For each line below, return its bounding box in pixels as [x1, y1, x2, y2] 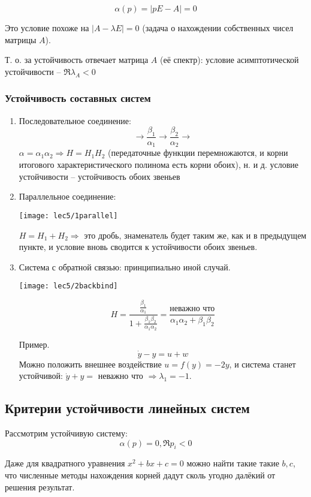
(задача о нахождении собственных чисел [142, 22, 294, 34]
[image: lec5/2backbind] [19, 282, 118, 291]
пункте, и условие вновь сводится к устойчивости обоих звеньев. [19, 240, 258, 253]
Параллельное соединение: [19, 190, 116, 203]
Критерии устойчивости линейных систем [5, 399, 250, 417]
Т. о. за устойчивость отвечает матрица [5, 53, 149, 66]
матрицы [5, 33, 37, 46]
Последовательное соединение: [19, 114, 131, 126]
